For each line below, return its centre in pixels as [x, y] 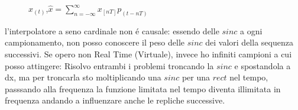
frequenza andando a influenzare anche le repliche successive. [115, 100]
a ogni [251, 30]
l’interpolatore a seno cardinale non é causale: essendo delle [112, 30]
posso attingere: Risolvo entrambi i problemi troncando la [109, 65]
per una [196, 77]
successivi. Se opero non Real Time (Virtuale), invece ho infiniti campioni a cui [148, 54]
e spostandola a [263, 65]
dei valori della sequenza [249, 42]
